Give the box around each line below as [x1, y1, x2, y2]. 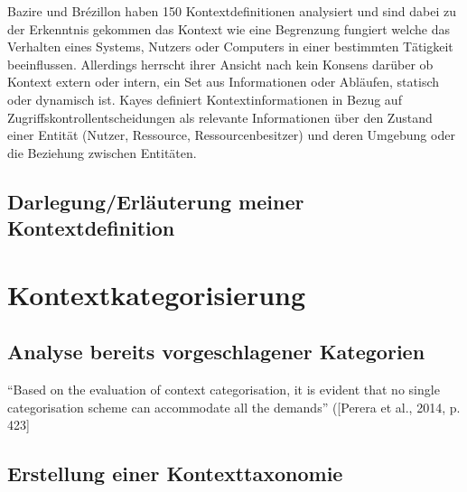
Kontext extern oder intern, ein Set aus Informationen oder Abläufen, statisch [7, 72, 440, 91]
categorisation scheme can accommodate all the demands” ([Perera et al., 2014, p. [7, 397, 461, 416]
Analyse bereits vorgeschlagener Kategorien [7, 338, 425, 366]
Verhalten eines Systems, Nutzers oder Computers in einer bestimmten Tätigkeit [7, 37, 453, 56]
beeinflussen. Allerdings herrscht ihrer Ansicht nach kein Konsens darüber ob [7, 54, 434, 73]
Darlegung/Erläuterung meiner [7, 187, 304, 215]
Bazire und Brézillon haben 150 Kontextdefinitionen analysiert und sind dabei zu [7, 2, 456, 20]
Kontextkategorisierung [7, 275, 306, 312]
